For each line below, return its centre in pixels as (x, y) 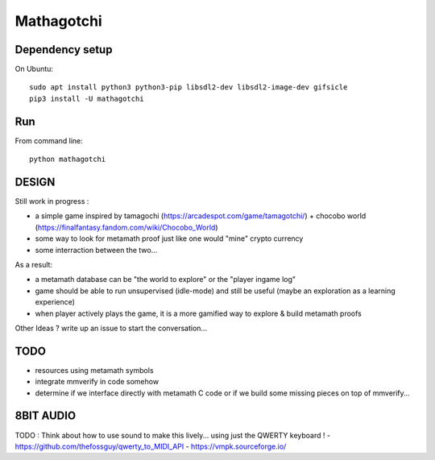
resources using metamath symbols (94, 370)
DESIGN (35, 182)
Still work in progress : (52, 201)
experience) (55, 302)
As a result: (33, 265)
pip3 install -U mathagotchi (87, 98)
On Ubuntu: (34, 69)
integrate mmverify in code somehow (97, 382)
